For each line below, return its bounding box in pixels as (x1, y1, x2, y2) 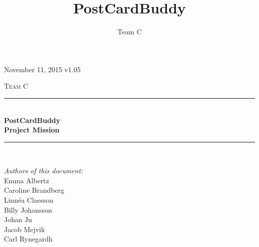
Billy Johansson (4, 204, 52, 215)
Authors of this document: (4, 165, 83, 176)
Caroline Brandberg (4, 185, 64, 195)
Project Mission (4, 124, 60, 135)
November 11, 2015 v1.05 (4, 64, 81, 74)
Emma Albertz (4, 175, 49, 185)
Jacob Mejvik (4, 224, 45, 234)
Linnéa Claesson (4, 195, 54, 205)
